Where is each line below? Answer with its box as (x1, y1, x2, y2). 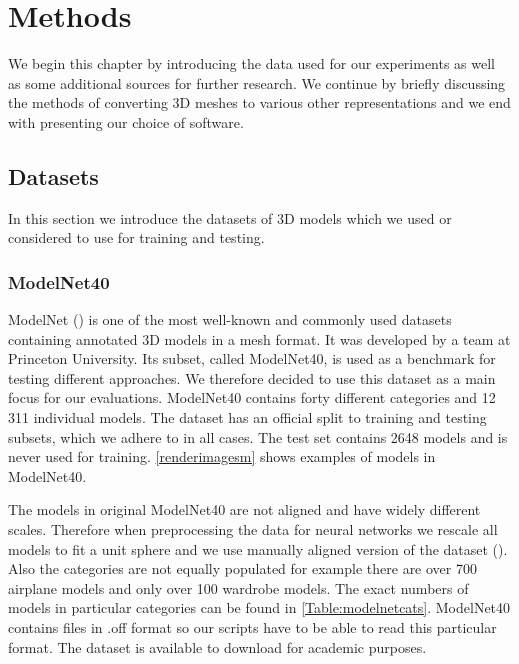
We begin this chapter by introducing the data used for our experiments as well (8, 53, 496, 74)
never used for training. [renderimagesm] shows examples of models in (8, 446, 436, 467)
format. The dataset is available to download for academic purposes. (8, 636, 427, 657)
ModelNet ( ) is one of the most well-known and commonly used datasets (8, 309, 452, 330)
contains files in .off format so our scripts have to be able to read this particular (8, 617, 497, 638)
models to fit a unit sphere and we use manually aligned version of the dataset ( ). (8, 538, 508, 559)
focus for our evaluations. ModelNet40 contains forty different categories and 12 (8, 387, 496, 408)
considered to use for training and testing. (8, 227, 265, 248)
